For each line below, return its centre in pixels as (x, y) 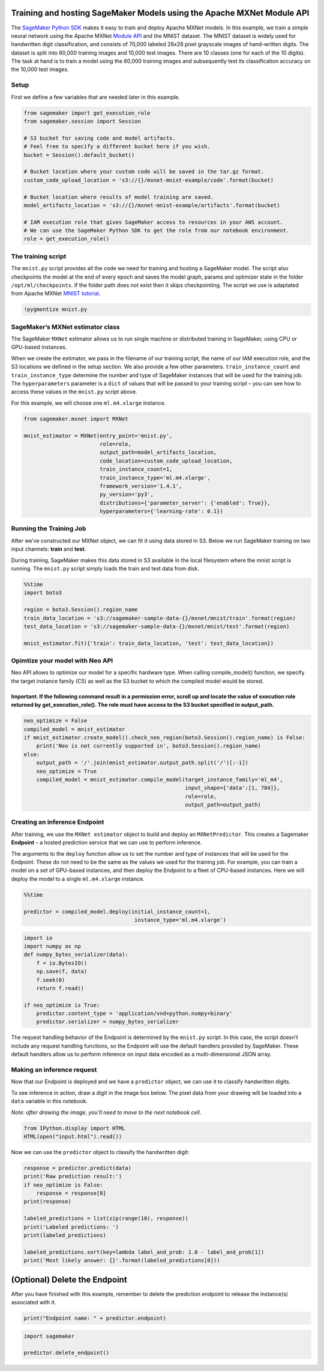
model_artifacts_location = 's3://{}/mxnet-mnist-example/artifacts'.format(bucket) (152, 205)
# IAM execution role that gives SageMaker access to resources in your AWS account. (153, 222)
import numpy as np (52, 946)
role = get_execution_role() (67, 239)
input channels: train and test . (49, 549)
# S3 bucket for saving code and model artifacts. (100, 138)
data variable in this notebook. (49, 1101)
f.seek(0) (51, 980)
